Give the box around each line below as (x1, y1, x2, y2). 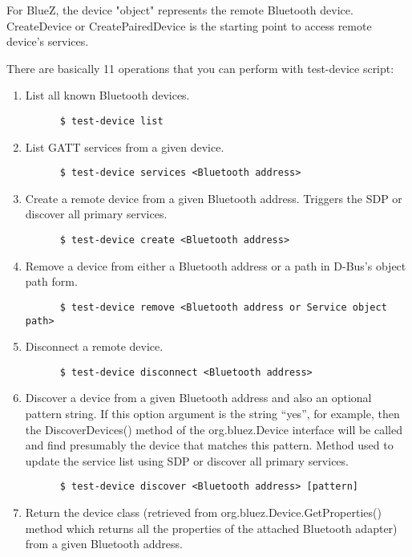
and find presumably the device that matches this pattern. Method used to (25, 437, 394, 453)
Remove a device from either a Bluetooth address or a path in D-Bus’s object (25, 257, 406, 274)
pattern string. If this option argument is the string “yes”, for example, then (25, 405, 400, 422)
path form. (25, 273, 78, 290)
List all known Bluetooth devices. (25, 87, 190, 104)
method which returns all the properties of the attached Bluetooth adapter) (25, 519, 398, 536)
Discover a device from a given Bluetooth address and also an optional (25, 389, 372, 406)
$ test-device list (59, 115, 164, 127)
